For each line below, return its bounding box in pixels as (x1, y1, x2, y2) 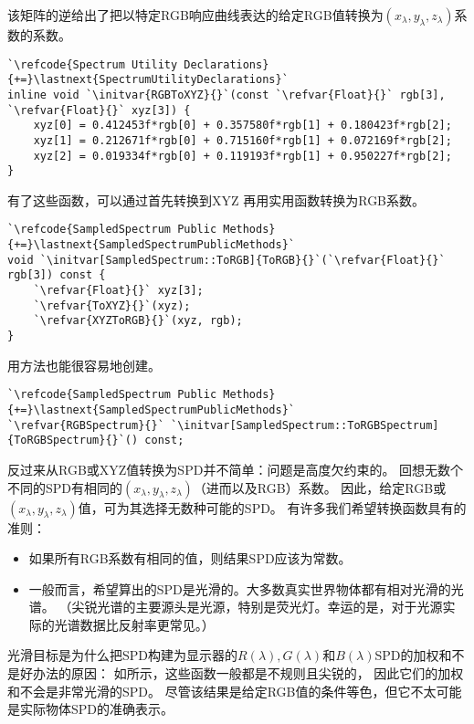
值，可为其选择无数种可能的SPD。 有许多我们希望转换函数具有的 (78, 498, 467, 517)
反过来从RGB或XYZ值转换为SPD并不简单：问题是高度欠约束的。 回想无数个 (7, 459, 464, 478)
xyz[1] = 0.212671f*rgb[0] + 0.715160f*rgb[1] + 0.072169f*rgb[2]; (33, 133, 452, 147)
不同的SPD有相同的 (7, 477, 123, 497)
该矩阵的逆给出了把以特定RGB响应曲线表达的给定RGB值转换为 (7, 5, 384, 24)
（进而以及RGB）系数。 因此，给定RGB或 (193, 477, 447, 497)
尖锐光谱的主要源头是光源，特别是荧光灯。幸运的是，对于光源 (71, 597, 443, 616)
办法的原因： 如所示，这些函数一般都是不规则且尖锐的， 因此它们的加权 (32, 664, 464, 683)
